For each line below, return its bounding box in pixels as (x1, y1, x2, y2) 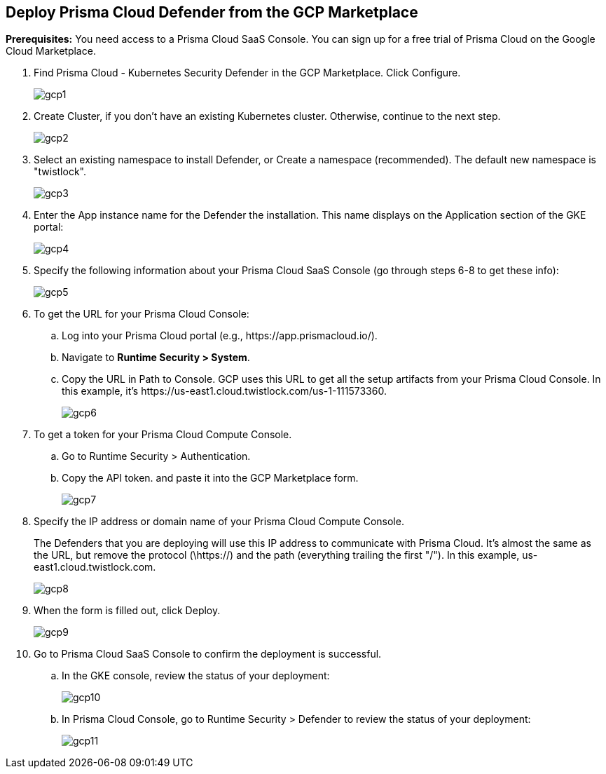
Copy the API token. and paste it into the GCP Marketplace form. (62, 472, 359, 484)
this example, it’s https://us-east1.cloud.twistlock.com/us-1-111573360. (62, 385, 387, 398)
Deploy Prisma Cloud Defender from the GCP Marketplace (6, 4, 418, 21)
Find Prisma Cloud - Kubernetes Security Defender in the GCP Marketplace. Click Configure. (34, 67, 461, 79)
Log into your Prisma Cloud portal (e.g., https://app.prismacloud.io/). (62, 330, 378, 342)
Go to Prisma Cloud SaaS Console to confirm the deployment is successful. (34, 648, 382, 660)
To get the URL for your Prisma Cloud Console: (34, 308, 249, 320)
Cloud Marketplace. (6, 45, 96, 57)
